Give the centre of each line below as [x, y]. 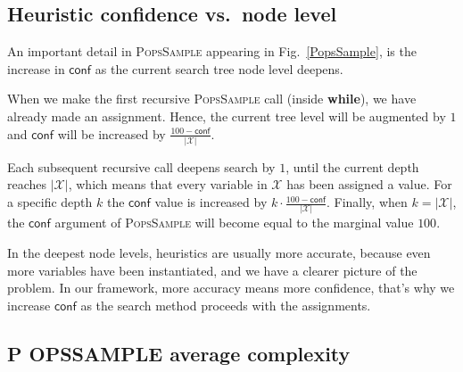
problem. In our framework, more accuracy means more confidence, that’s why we [231, 288]
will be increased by [112, 133]
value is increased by [211, 202]
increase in [36, 68]
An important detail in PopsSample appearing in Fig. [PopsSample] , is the [212, 51]
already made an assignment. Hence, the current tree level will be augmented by [227, 116]
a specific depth [50, 202]
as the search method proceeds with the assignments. [226, 305]
